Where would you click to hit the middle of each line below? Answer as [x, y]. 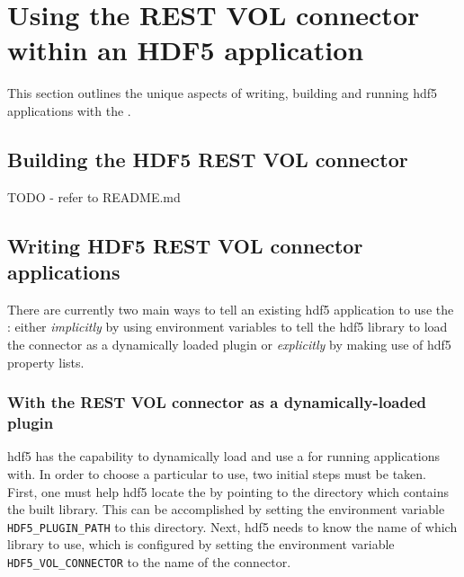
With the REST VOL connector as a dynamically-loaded [217, 402]
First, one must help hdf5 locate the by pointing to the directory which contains [228, 491]
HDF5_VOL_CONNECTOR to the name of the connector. [149, 562]
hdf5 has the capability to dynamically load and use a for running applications [224, 456]
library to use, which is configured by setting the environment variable [201, 544]
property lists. [46, 362]
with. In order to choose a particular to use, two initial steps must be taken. [217, 474]
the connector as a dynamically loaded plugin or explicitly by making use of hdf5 [229, 345]
